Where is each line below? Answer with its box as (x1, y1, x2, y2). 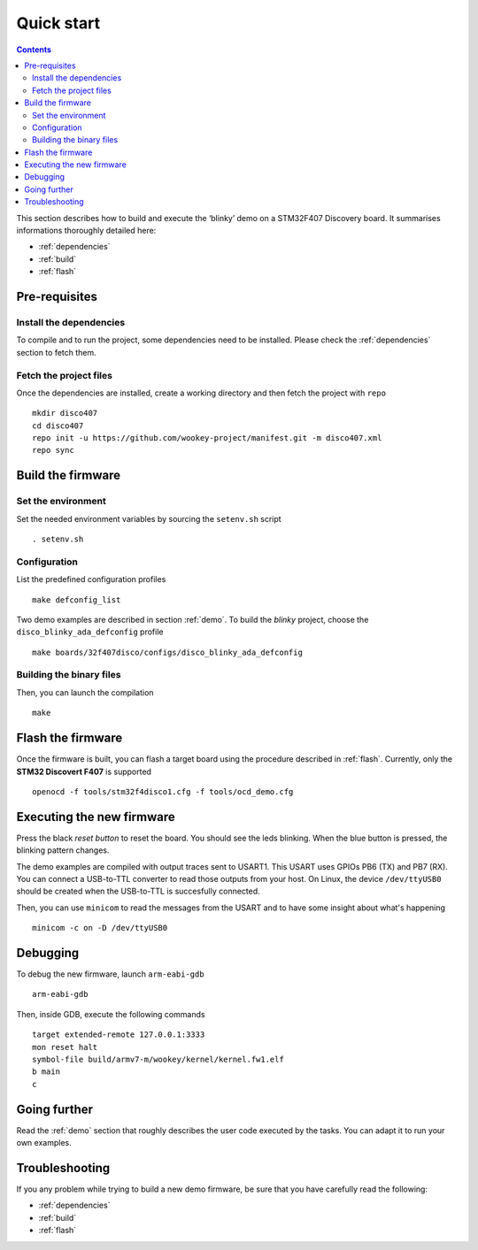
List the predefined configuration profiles (16, 574, 166, 585)
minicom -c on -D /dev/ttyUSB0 (32, 923, 168, 933)
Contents (16, 44, 52, 55)
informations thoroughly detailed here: (16, 226, 157, 236)
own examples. (16, 1138, 72, 1148)
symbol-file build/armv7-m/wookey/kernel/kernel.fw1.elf (32, 1054, 285, 1065)
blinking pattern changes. (16, 845, 110, 855)
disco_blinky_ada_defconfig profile (16, 626, 164, 637)
